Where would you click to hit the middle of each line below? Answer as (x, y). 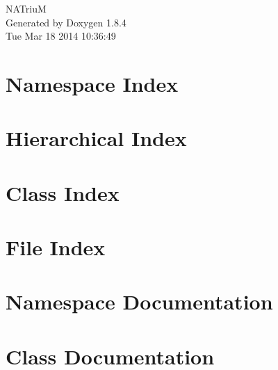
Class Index (63, 192)
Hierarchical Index (96, 138)
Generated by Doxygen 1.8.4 (66, 22)
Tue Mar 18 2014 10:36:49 (61, 36)
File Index (56, 247)
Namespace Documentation (139, 301)
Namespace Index (92, 83)
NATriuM (26, 8)
